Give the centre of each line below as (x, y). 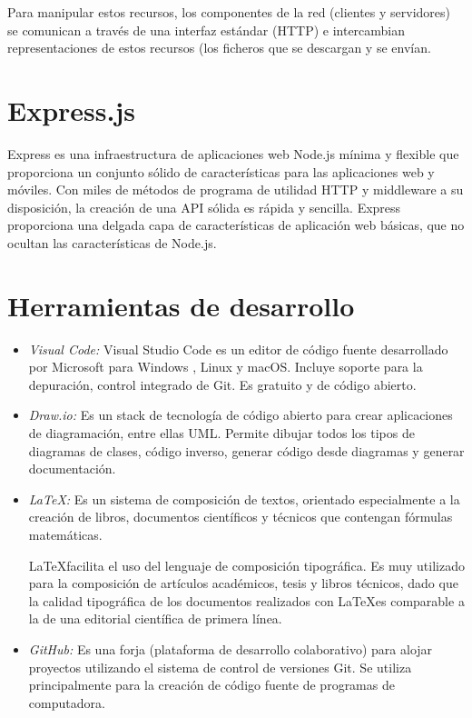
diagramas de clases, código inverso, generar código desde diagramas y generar (246, 450)
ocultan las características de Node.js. (112, 242)
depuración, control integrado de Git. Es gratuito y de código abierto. (222, 384)
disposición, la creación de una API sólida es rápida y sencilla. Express (204, 207)
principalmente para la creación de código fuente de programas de (211, 685)
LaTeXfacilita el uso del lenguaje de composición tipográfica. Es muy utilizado (246, 565)
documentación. (72, 469)
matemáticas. (65, 534)
